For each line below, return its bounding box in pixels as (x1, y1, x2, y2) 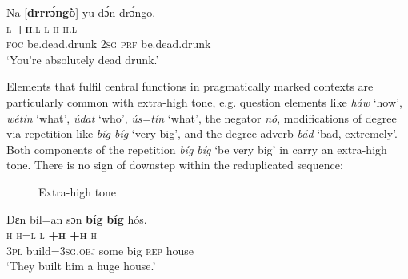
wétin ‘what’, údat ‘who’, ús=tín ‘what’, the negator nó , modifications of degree (6, 109, 397, 126)
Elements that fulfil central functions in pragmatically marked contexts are (6, 78, 374, 95)
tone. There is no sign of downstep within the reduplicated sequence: (6, 156, 343, 173)
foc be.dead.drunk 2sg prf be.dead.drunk (6, 35, 211, 52)
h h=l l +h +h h (6, 226, 98, 243)
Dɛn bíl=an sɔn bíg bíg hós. (6, 210, 147, 227)
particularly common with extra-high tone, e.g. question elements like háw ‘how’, (6, 93, 402, 110)
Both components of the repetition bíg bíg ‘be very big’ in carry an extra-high (6, 140, 387, 157)
